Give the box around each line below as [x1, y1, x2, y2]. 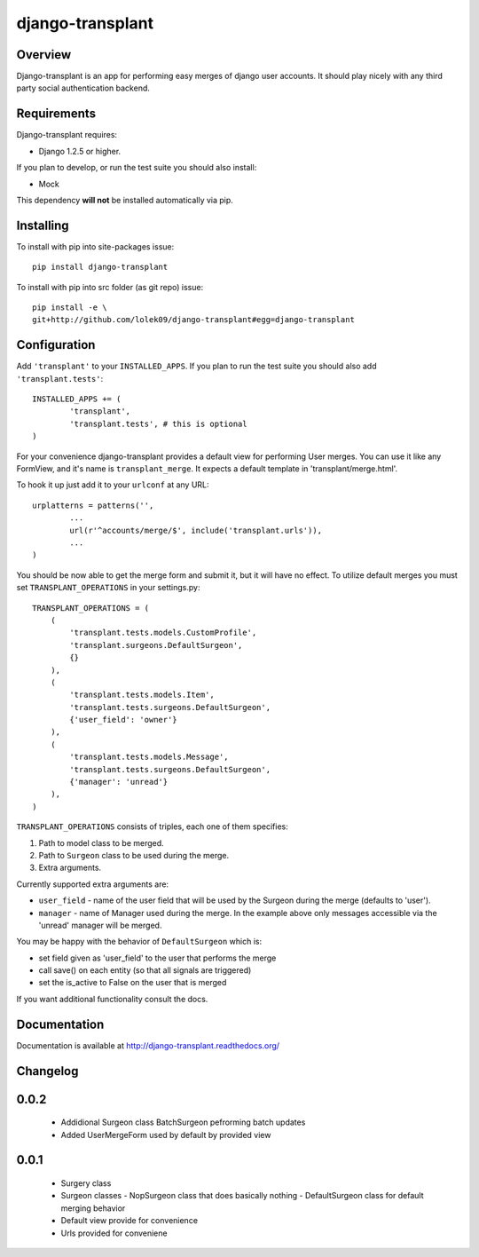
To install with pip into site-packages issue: [16, 241, 175, 252]
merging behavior [60, 1203, 126, 1214]
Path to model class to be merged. [38, 837, 164, 848]
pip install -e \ [32, 303, 107, 312]
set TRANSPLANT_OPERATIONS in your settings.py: [16, 582, 200, 593]
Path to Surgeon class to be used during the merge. [38, 850, 230, 860]
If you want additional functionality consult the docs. [16, 993, 208, 1004]
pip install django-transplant [32, 262, 169, 273]
